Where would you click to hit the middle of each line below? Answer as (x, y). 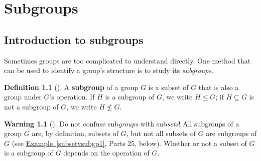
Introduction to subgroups (74, 39)
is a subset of (168, 87)
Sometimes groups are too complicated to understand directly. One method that (127, 60)
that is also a (219, 87)
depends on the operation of (106, 153)
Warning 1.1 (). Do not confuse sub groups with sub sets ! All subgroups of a (122, 123)
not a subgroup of (31, 106)
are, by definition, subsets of (75, 133)
